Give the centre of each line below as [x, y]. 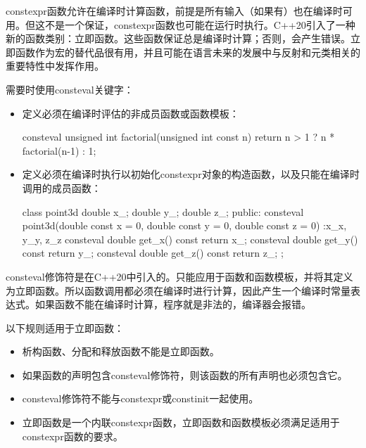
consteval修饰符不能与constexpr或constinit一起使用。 [140, 398]
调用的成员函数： [62, 187]
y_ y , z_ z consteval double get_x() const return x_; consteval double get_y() [190, 239]
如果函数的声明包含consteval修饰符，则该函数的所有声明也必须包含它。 [185, 375]
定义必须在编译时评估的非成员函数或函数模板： [131, 113]
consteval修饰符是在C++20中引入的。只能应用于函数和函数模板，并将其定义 [179, 276]
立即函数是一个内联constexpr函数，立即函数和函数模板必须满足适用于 [181, 422]
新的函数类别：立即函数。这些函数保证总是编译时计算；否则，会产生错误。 [178, 38]
